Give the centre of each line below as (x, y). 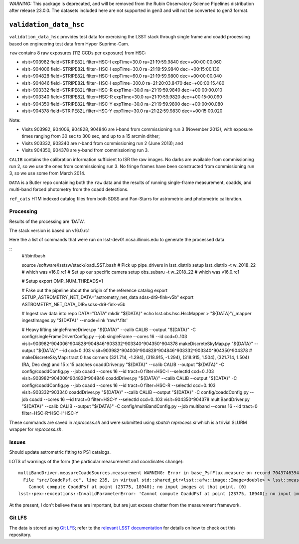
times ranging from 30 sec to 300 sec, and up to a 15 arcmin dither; (91, 136)
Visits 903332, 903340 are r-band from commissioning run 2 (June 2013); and (102, 143)
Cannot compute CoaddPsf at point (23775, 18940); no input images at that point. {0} (137, 487)
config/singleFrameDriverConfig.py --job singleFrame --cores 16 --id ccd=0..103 (104, 337)
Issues (17, 442)
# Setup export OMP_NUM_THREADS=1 (62, 281)
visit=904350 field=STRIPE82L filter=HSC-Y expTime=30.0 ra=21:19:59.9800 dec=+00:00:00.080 (123, 104)
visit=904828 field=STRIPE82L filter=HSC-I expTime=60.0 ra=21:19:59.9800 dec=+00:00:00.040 (122, 76)
